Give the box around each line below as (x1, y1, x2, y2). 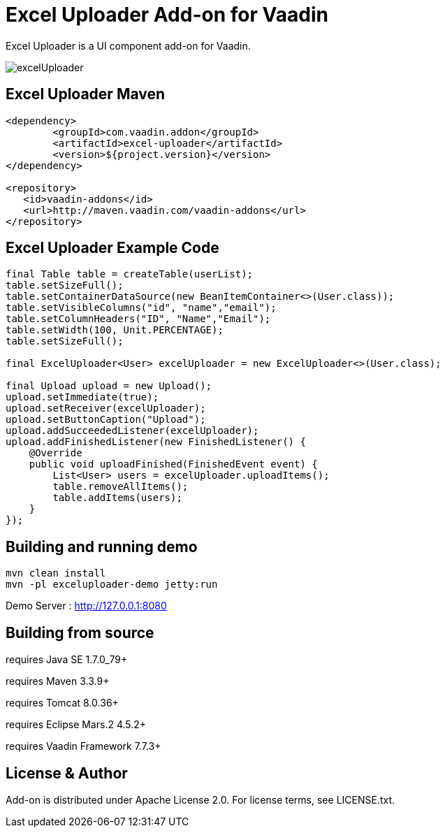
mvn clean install (6, 567, 106, 579)
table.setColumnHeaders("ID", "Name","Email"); (6, 313, 271, 325)
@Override (29, 447, 82, 459)
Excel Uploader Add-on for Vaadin (6, 3, 328, 27)
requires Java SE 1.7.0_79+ (6, 653, 128, 666)
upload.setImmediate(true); (6, 391, 159, 403)
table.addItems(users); (52, 492, 182, 504)
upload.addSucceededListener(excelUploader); (6, 425, 259, 437)
